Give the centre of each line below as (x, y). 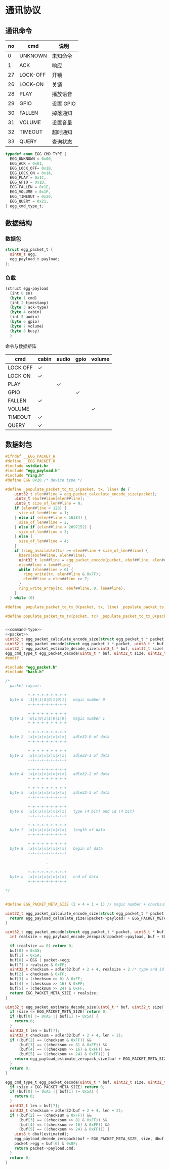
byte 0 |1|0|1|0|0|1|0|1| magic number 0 (57, 699)
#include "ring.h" (25, 475)
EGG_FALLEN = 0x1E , (30, 187)
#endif (12, 658)
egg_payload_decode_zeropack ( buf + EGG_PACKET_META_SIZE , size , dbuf (89, 1139)
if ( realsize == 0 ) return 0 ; (41, 946)
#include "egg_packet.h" (31, 667)
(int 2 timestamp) (29, 303)
